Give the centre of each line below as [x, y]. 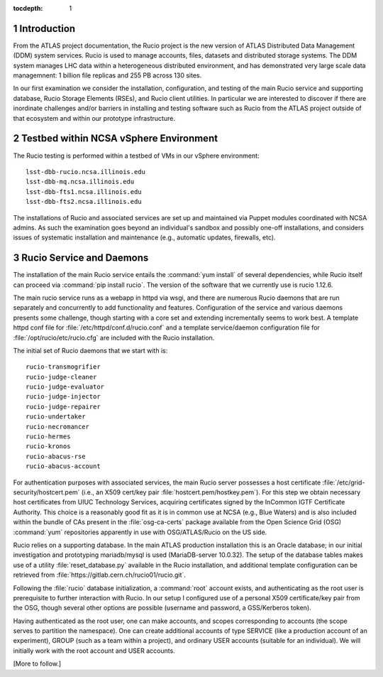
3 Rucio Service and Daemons [81, 258]
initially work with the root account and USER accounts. [94, 651]
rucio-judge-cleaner [61, 377]
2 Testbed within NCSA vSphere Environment [116, 139]
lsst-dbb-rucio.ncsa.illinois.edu [85, 172]
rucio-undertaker [56, 417]
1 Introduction [44, 28]
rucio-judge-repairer [63, 406]
